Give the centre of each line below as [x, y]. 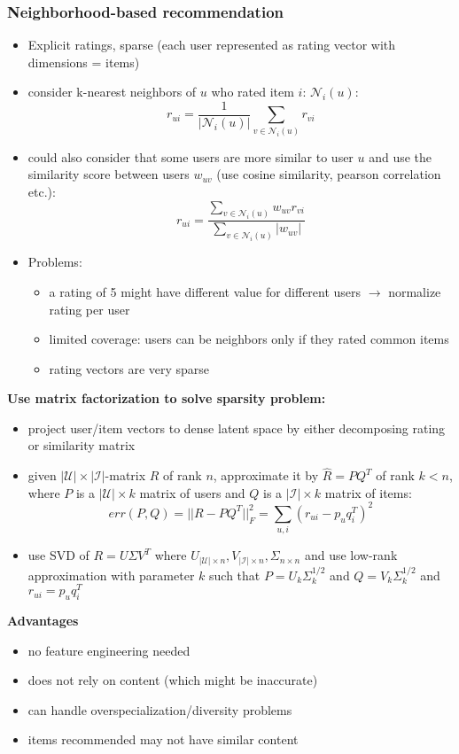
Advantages [43, 621]
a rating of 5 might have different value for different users [205, 291]
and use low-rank [351, 555]
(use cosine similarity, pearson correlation [329, 174]
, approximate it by [266, 475]
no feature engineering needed [109, 650]
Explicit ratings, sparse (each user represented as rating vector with [212, 45]
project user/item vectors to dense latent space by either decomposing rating [237, 428]
